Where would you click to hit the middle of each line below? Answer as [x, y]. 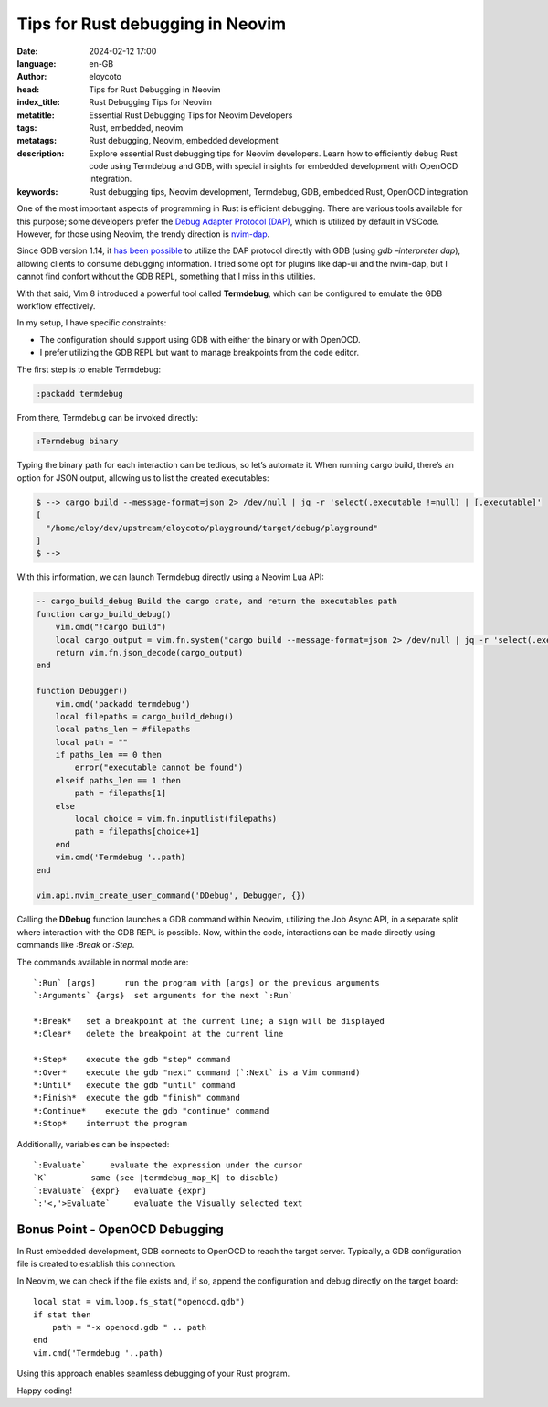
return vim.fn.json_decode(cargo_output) [149, 652]
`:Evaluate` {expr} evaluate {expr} [120, 1190]
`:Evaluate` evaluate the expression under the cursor [168, 1165]
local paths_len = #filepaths [123, 730]
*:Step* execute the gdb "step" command [132, 1060]
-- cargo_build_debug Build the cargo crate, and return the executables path [216, 602]
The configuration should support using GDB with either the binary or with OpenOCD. [200, 339]
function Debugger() [82, 691]
